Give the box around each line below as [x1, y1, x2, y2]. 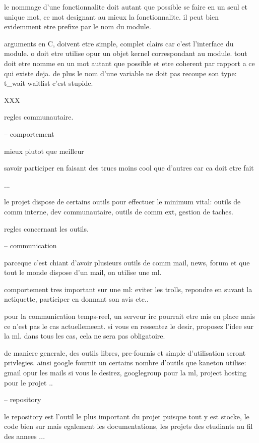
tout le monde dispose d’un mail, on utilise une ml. [4, 267, 162, 278]
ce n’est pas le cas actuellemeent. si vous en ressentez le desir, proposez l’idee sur [4, 320, 254, 331]
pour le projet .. [4, 377, 53, 387]
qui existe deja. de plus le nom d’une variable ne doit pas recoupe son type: [4, 68, 237, 78]
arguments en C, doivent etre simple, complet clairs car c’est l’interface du [4, 38, 234, 48]
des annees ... [4, 431, 45, 441]
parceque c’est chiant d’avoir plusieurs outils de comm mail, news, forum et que [4, 257, 250, 267]
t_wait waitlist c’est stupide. [4, 78, 93, 88]
